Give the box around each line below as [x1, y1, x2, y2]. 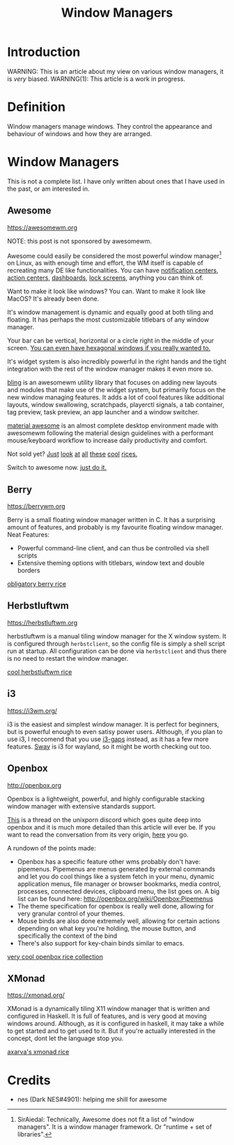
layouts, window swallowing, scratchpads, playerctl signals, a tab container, [7, 401, 225, 409]
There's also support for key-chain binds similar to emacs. [17, 938, 185, 947]
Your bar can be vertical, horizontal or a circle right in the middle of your [7, 336, 214, 345]
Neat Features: [7, 530, 50, 539]
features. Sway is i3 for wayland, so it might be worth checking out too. [7, 742, 212, 751]
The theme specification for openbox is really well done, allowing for [17, 901, 214, 910]
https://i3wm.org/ [7, 706, 58, 714]
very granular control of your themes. [17, 909, 125, 918]
